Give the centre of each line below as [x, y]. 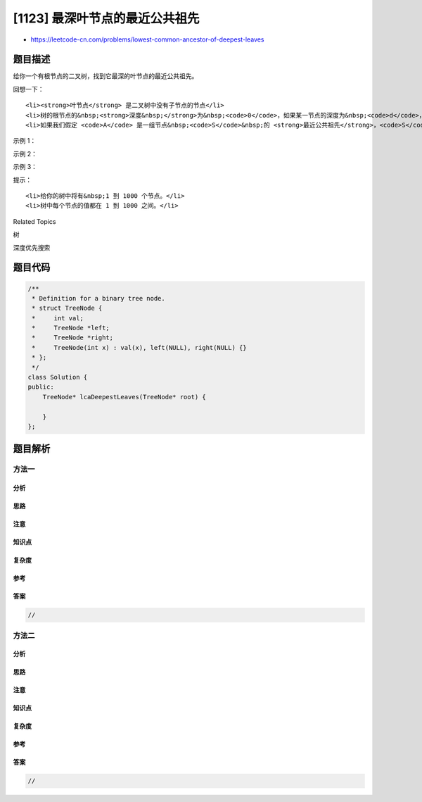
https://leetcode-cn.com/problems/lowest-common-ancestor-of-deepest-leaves [147, 39]
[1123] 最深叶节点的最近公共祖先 [106, 18]
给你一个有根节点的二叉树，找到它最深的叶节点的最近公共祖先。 [105, 76]
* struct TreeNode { [67, 308]
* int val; [58, 318]
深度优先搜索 [32, 247]
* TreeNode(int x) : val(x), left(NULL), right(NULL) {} [139, 347]
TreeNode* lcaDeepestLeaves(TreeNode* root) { [124, 397]
